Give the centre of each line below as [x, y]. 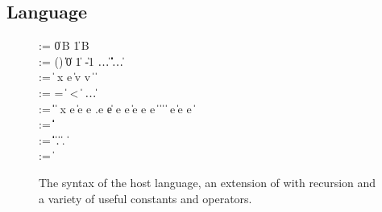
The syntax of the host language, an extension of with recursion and [208, 182]
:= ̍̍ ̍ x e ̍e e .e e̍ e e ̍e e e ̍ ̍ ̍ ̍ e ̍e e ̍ [117, 108]
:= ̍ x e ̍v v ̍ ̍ [68, 77]
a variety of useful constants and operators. [145, 198]
